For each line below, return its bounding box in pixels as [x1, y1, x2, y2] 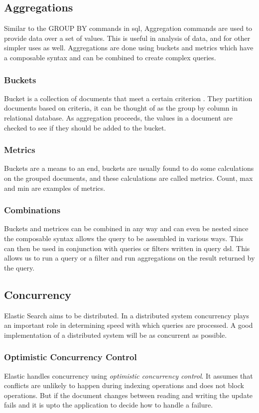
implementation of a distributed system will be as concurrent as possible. [4, 329, 227, 340]
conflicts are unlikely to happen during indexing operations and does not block [4, 380, 244, 391]
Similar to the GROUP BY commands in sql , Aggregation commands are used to [4, 23, 253, 33]
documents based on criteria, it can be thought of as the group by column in [4, 103, 238, 113]
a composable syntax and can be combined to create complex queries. [4, 52, 216, 62]
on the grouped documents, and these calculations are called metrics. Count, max [4, 172, 253, 183]
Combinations [4, 204, 61, 216]
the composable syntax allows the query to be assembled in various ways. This [4, 233, 244, 243]
